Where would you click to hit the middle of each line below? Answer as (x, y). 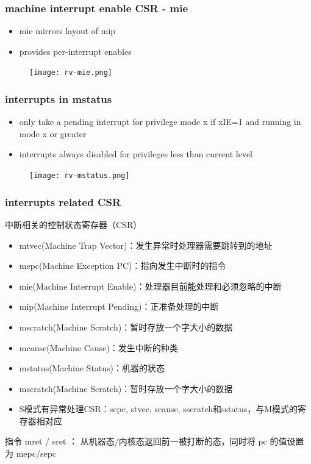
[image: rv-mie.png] (71, 73)
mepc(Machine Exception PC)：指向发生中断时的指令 (123, 266)
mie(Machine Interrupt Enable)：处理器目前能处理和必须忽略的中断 (150, 286)
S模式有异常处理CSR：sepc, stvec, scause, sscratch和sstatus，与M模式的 (159, 409)
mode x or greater (53, 133)
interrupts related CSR (63, 202)
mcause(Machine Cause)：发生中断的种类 (98, 347)
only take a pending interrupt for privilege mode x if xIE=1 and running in (160, 122)
